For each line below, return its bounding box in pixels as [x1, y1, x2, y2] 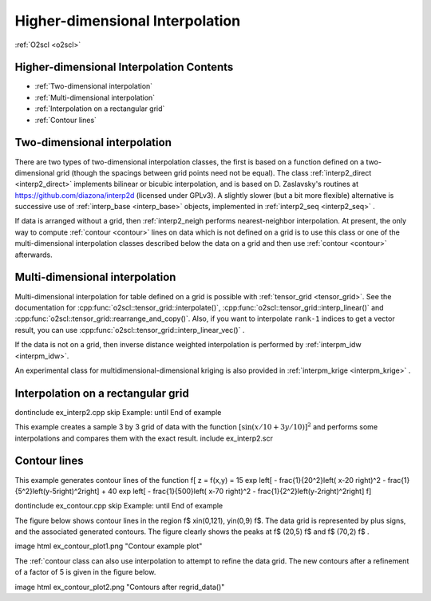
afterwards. [14, 250, 53, 259]
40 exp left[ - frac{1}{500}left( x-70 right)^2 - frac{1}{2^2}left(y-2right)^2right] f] [108, 486, 372, 496]
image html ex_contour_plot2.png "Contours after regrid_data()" [14, 582, 225, 591]
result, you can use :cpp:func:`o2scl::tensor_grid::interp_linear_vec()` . [14, 325, 245, 334]
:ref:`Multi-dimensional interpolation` [34, 93, 156, 102]
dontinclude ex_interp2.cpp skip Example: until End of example [14, 407, 222, 417]
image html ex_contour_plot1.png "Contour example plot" [14, 541, 203, 551]
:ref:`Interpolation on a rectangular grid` [34, 104, 165, 113]
